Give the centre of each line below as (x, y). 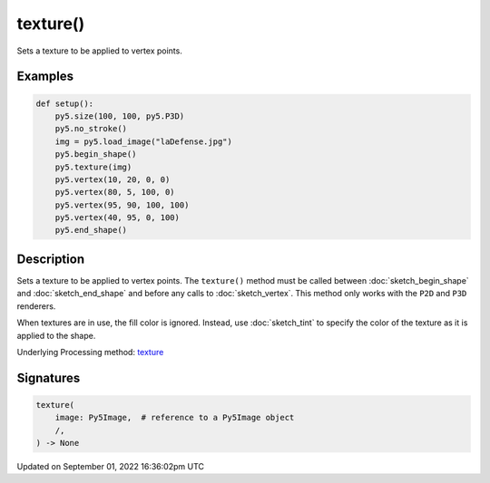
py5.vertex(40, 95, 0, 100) (118, 218)
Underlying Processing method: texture (90, 352)
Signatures (49, 377)
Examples (45, 77)
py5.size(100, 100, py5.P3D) (120, 116)
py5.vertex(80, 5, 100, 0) (115, 192)
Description (51, 259)
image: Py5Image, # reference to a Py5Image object (175, 418)
